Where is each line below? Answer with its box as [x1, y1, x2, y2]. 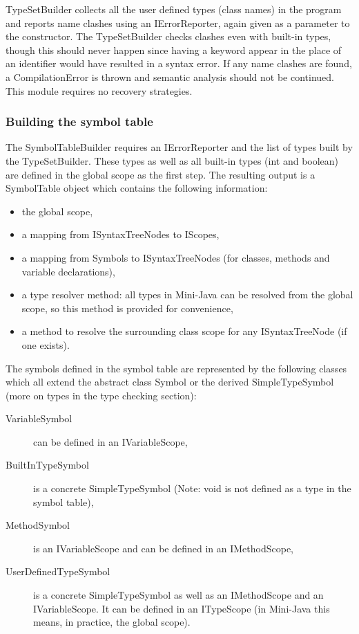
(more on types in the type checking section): [6, 388, 197, 402]
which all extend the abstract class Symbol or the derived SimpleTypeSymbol [6, 374, 334, 389]
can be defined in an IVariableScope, [33, 434, 188, 449]
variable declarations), [21, 264, 115, 278]
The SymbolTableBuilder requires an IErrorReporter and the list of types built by [6, 140, 353, 154]
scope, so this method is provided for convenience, [21, 300, 233, 315]
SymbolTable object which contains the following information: [6, 181, 268, 195]
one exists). [21, 337, 70, 352]
